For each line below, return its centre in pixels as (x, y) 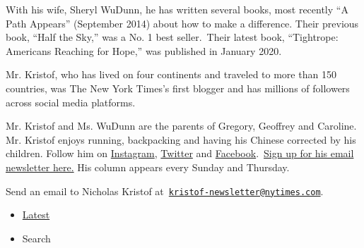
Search (36, 238)
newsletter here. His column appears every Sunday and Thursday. (148, 167)
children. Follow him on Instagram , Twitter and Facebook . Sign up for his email (180, 153)
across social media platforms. (71, 102)
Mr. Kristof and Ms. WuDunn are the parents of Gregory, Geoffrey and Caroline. (181, 126)
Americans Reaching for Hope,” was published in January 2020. (144, 50)
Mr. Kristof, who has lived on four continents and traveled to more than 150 (171, 74)
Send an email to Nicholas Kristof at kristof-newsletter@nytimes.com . (165, 191)
